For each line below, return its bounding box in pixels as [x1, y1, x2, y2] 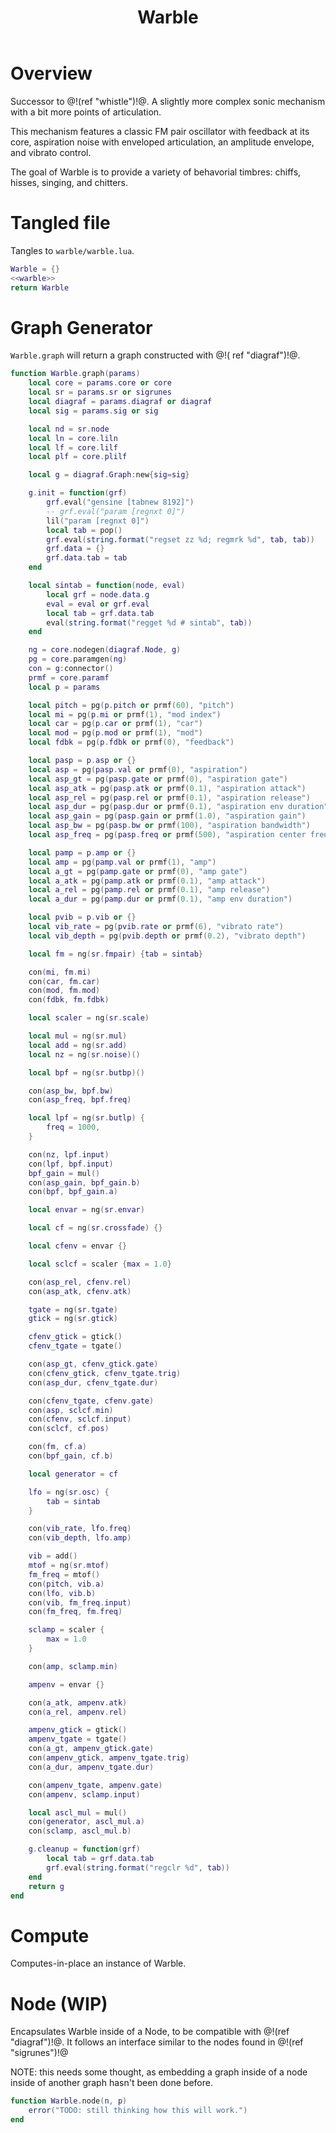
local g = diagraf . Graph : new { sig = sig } [28, 470, 190, 480]
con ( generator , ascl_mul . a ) [28, 1817, 145, 1827]
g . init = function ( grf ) [28, 488, 128, 498]
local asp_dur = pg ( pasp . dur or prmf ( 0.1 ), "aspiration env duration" [28, 802, 329, 812]
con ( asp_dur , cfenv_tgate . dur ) [28, 1377, 159, 1388]
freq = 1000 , [46, 1122, 101, 1133]
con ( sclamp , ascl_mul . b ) [28, 1826, 132, 1836]
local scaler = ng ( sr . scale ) [28, 1013, 150, 1023]
